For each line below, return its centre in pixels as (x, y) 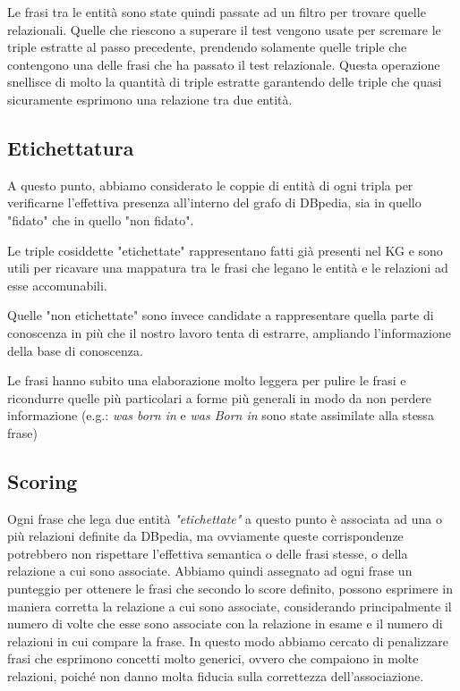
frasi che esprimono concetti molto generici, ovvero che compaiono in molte (213, 658)
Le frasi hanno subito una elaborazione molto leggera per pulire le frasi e (207, 380)
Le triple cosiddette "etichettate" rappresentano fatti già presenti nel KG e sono (225, 250)
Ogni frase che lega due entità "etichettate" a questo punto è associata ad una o (225, 518)
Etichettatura (71, 147)
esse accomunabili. (57, 285)
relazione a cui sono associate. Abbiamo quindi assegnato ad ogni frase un (210, 571)
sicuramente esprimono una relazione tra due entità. (150, 99)
